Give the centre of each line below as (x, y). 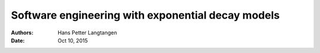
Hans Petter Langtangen (87, 33)
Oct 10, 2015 (73, 40)
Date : (18, 40)
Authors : (22, 33)
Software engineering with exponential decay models (145, 15)
